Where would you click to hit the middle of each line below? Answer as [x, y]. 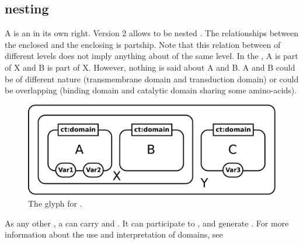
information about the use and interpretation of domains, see [114, 234]
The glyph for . [55, 203]
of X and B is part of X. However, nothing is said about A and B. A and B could [150, 67]
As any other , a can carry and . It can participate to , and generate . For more [147, 223]
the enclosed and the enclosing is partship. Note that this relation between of [143, 44]
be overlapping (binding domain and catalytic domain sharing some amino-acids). [151, 90]
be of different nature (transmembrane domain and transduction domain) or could [152, 79]
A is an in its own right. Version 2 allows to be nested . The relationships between [152, 33]
